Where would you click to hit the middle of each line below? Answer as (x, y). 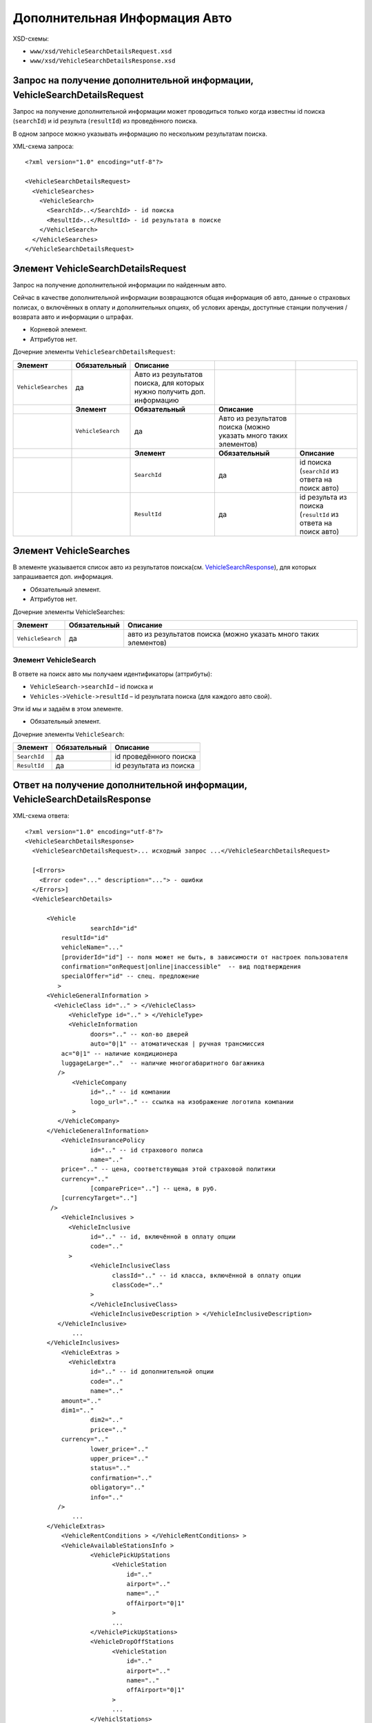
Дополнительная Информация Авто (122, 18)
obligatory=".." (117, 1488)
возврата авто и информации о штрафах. (73, 316)
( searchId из (319, 471)
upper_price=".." (119, 1459)
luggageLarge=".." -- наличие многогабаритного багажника (163, 1063)
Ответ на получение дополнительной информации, (130, 785)
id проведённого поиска (155, 757)
